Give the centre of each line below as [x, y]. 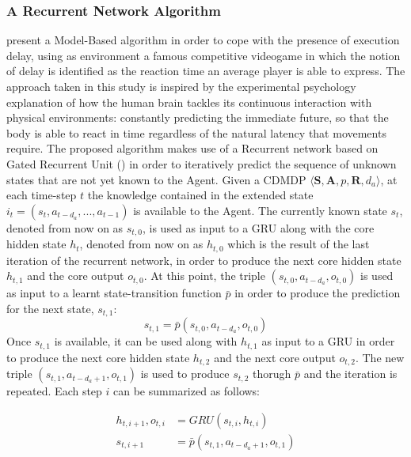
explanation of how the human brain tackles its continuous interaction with [189, 102]
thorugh [272, 374]
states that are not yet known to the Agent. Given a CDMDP [156, 179]
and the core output [76, 276]
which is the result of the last [299, 244]
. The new [380, 357]
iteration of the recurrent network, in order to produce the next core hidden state [204, 260]
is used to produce [185, 374]
